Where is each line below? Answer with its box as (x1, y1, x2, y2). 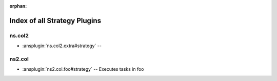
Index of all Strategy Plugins (9, 16, 102, 25)
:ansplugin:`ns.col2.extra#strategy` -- (22, 43, 102, 49)
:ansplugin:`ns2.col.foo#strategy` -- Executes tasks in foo (22, 66, 144, 72)
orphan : (9, 3, 27, 9)
